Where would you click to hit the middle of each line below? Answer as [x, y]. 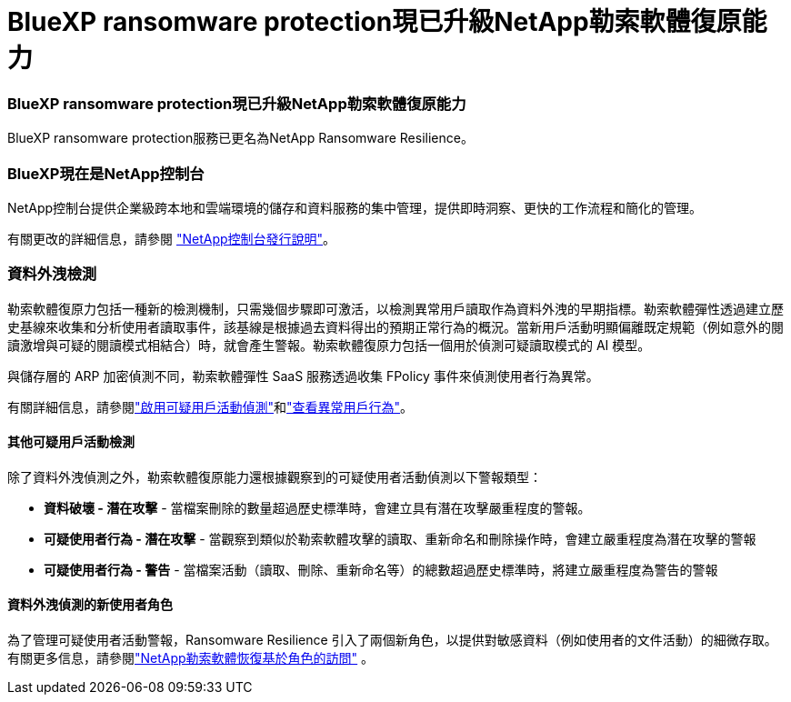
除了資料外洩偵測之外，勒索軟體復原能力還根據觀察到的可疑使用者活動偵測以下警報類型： [275, 476]
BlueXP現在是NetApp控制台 [106, 173]
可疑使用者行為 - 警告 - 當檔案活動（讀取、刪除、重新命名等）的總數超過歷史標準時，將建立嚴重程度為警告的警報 [381, 569]
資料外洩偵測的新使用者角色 [90, 605]
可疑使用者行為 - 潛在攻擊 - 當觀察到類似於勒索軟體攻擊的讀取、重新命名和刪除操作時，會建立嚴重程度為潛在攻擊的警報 [400, 538]
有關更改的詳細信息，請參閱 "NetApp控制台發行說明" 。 [172, 238]
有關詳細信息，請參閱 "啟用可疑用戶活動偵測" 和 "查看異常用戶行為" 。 [210, 406]
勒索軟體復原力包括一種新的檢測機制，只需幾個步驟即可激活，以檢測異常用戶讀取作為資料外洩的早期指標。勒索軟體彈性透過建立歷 [395, 308]
